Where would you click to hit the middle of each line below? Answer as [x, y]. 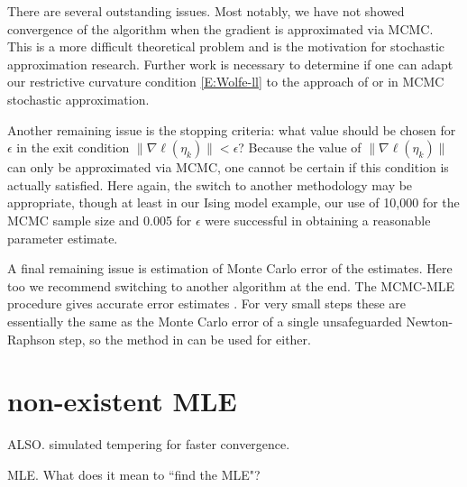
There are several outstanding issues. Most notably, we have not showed [206, 11]
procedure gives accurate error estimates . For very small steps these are [207, 303]
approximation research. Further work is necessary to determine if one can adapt [230, 64]
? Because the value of [300, 147]
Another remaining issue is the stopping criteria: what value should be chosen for [232, 129]
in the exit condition [73, 147]
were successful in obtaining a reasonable [318, 220]
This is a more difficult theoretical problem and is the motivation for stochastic [226, 46]
